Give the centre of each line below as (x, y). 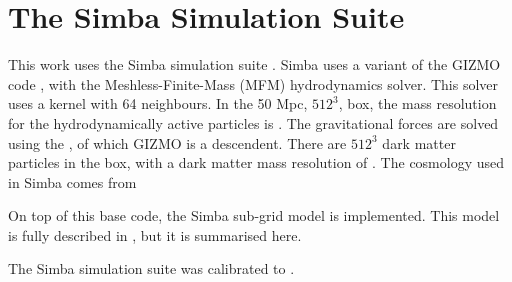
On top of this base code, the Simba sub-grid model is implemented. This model (254, 215)
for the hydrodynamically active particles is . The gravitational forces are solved (253, 122)
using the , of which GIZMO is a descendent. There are (177, 142)
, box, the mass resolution (417, 103)
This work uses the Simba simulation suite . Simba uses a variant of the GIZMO (254, 64)
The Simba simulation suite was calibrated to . (151, 268)
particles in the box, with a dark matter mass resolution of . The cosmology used (256, 162)
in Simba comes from (72, 181)
